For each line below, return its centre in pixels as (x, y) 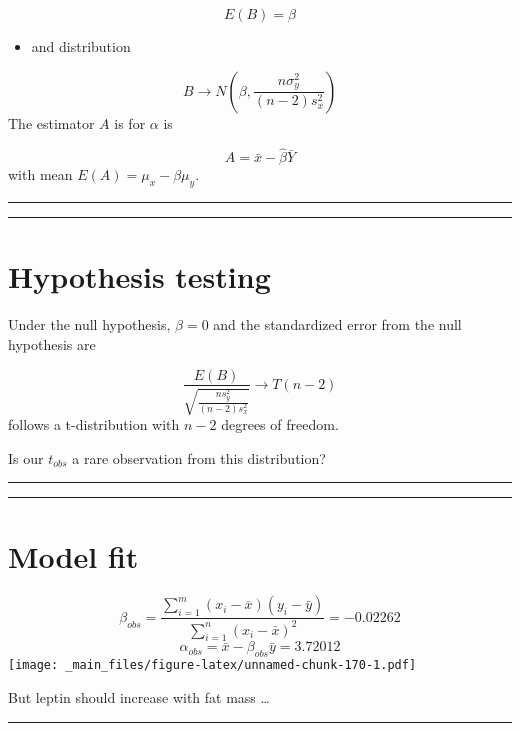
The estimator (51, 122)
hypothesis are (52, 343)
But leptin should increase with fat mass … (139, 696)
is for (130, 122)
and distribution (81, 46)
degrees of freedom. (280, 423)
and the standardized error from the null (337, 324)
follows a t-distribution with (94, 423)
